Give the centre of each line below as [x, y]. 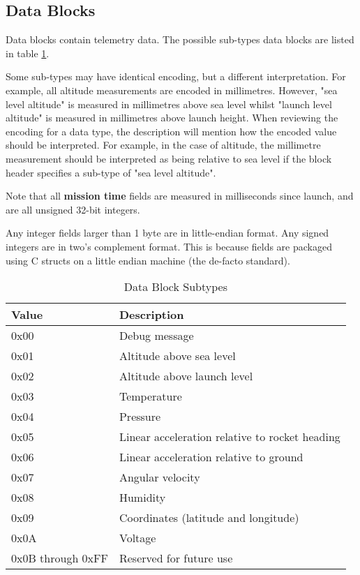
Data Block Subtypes [175, 287]
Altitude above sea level [177, 356]
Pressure [140, 417]
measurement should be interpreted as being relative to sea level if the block [169, 158]
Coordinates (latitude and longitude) [209, 518]
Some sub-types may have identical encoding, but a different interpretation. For [176, 76]
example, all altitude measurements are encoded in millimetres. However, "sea [172, 90]
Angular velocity [159, 477]
